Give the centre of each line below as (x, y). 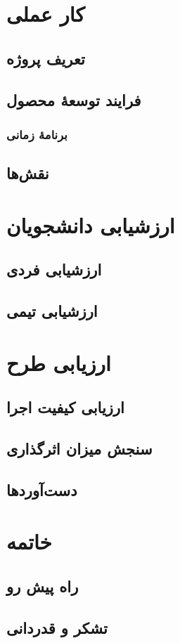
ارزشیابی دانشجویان (91, 225)
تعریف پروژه (46, 58)
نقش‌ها (28, 173)
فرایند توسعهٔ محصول (74, 99)
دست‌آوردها (42, 489)
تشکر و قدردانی (57, 627)
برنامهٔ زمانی (37, 134)
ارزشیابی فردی (54, 269)
